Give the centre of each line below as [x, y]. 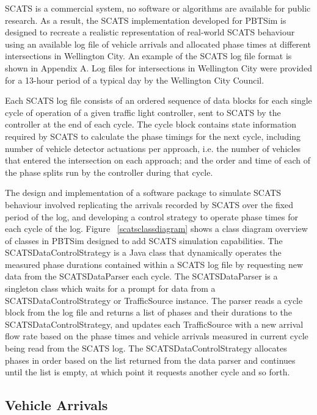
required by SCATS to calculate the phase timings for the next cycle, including [153, 136]
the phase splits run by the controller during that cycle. [109, 172]
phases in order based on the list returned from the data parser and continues [150, 360]
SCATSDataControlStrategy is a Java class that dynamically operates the [143, 252]
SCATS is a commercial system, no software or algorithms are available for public [158, 8]
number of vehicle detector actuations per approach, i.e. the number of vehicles [153, 148]
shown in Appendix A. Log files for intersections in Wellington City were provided [159, 67]
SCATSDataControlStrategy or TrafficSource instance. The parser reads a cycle [154, 300]
